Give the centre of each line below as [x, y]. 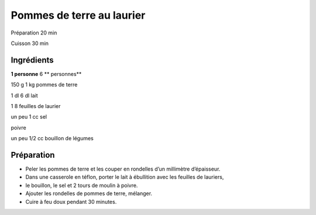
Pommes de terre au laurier [78, 15]
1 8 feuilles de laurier [36, 106]
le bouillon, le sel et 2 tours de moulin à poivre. [82, 185]
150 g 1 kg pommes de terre [44, 85]
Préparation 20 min [34, 33]
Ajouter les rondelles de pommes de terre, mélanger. [89, 193]
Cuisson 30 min [30, 43]
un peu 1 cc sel [29, 117]
